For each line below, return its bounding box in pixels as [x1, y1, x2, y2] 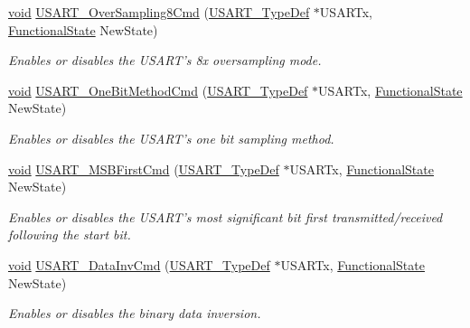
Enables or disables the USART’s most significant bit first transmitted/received [8, 207, 443, 226]
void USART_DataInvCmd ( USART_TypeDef [8, 255, 270, 274]
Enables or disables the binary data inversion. [8, 304, 261, 323]
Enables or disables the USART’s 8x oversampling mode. [8, 51, 322, 70]
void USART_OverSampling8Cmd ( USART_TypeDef [8, 3, 310, 21]
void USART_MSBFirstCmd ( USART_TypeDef [8, 159, 279, 178]
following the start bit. [8, 225, 131, 244]
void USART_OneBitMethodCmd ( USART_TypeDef [8, 80, 308, 99]
